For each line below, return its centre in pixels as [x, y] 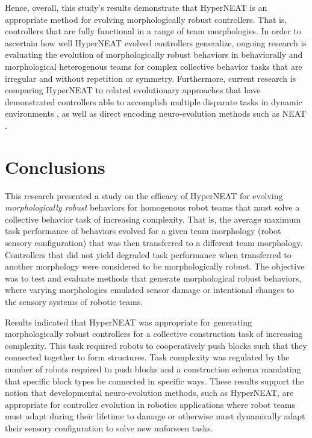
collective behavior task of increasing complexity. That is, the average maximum [153, 219]
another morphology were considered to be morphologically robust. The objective [155, 266]
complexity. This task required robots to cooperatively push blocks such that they [156, 345]
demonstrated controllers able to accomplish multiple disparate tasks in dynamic [154, 101]
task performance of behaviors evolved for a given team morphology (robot [143, 231]
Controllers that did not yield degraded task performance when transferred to [148, 254]
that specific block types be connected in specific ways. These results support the [154, 381]
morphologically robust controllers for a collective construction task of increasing [154, 334]
